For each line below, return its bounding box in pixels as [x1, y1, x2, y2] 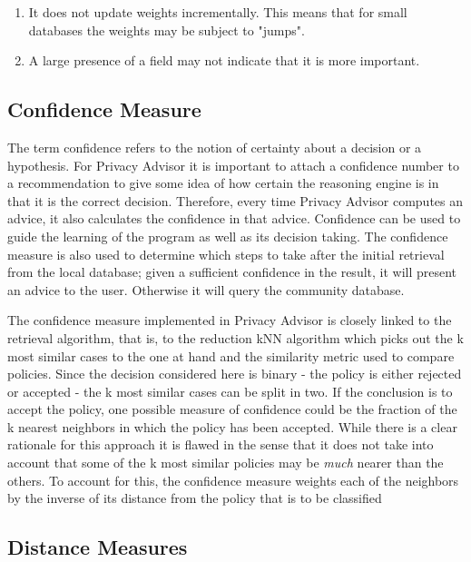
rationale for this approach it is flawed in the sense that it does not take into [7, 435, 434, 454]
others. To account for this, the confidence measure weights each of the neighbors [7, 470, 459, 489]
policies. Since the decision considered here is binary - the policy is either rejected [7, 364, 462, 383]
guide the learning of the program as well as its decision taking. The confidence [7, 226, 448, 245]
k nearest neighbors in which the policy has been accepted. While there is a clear [7, 417, 457, 436]
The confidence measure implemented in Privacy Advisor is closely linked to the [7, 311, 452, 330]
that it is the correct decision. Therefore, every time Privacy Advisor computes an [7, 191, 464, 210]
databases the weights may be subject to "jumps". [28, 20, 305, 39]
